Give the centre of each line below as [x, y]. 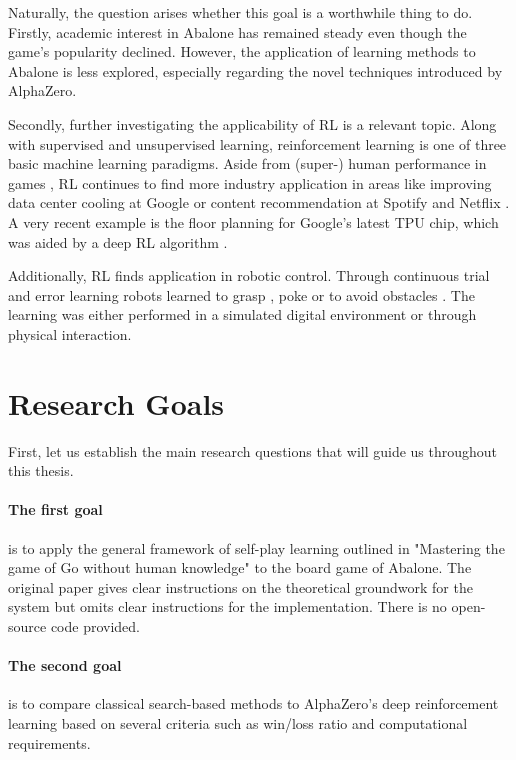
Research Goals [116, 402]
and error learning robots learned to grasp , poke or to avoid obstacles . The [241, 294]
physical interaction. [70, 333]
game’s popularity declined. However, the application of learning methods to [242, 51]
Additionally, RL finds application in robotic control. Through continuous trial [249, 275]
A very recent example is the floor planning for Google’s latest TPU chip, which [253, 221]
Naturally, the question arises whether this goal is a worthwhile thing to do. [240, 12]
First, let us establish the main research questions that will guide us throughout [253, 450]
